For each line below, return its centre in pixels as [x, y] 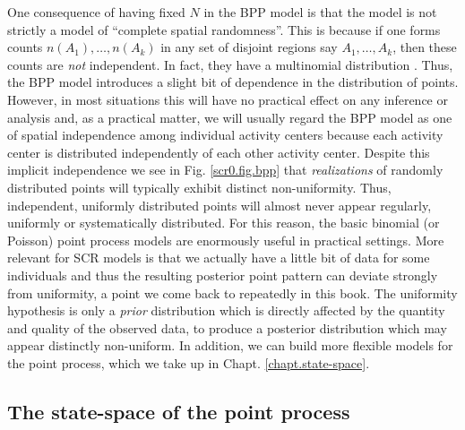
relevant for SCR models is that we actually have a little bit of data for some [219, 258]
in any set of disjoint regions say [249, 47]
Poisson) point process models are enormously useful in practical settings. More [226, 240]
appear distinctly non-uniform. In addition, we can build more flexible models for [230, 345]
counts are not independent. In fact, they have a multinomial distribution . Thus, [230, 64]
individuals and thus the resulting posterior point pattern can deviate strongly [223, 275]
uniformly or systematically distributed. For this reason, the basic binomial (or [224, 223]
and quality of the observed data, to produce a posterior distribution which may [227, 327]
